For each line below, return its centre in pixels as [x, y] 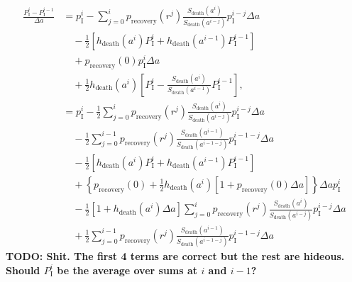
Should [23, 270]
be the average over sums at [127, 270]
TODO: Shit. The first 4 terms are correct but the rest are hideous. [175, 256]
